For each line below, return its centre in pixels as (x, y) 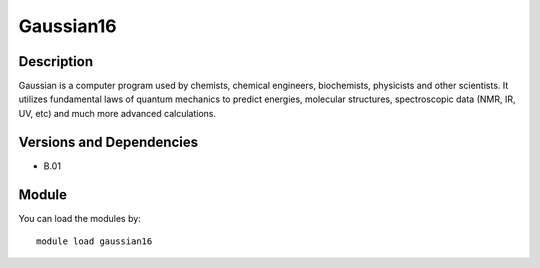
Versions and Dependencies (108, 141)
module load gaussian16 (94, 241)
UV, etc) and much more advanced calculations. (117, 113)
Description (56, 61)
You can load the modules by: (80, 218)
